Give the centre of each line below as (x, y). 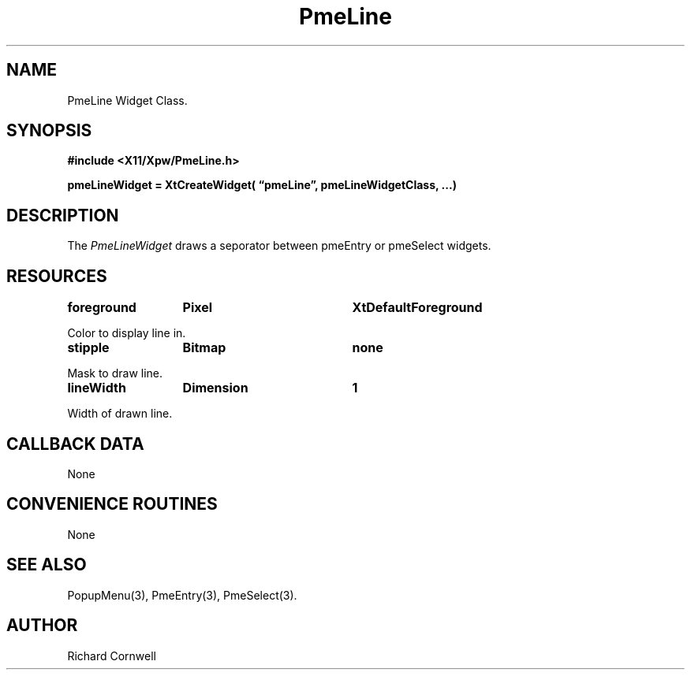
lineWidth (97, 388)
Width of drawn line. (120, 414)
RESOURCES (57, 276)
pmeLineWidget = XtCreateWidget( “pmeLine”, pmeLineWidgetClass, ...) (262, 185)
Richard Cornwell (112, 656)
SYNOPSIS (49, 131)
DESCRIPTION (63, 215)
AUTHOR (42, 626)
